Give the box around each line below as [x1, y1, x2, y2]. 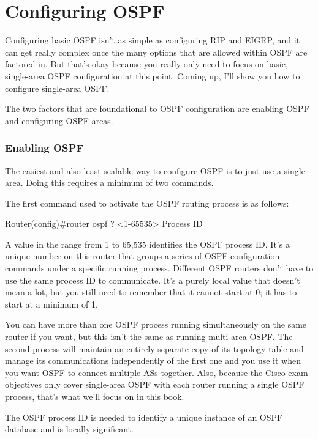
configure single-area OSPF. [5, 81, 110, 94]
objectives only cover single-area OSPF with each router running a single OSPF [5, 378, 305, 391]
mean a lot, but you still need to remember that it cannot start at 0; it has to [5, 286, 297, 298]
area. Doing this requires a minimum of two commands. [5, 176, 214, 189]
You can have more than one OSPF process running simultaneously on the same [5, 318, 307, 331]
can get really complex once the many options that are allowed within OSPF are [5, 45, 308, 58]
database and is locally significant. [5, 422, 134, 435]
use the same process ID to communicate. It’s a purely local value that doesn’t [5, 273, 300, 286]
